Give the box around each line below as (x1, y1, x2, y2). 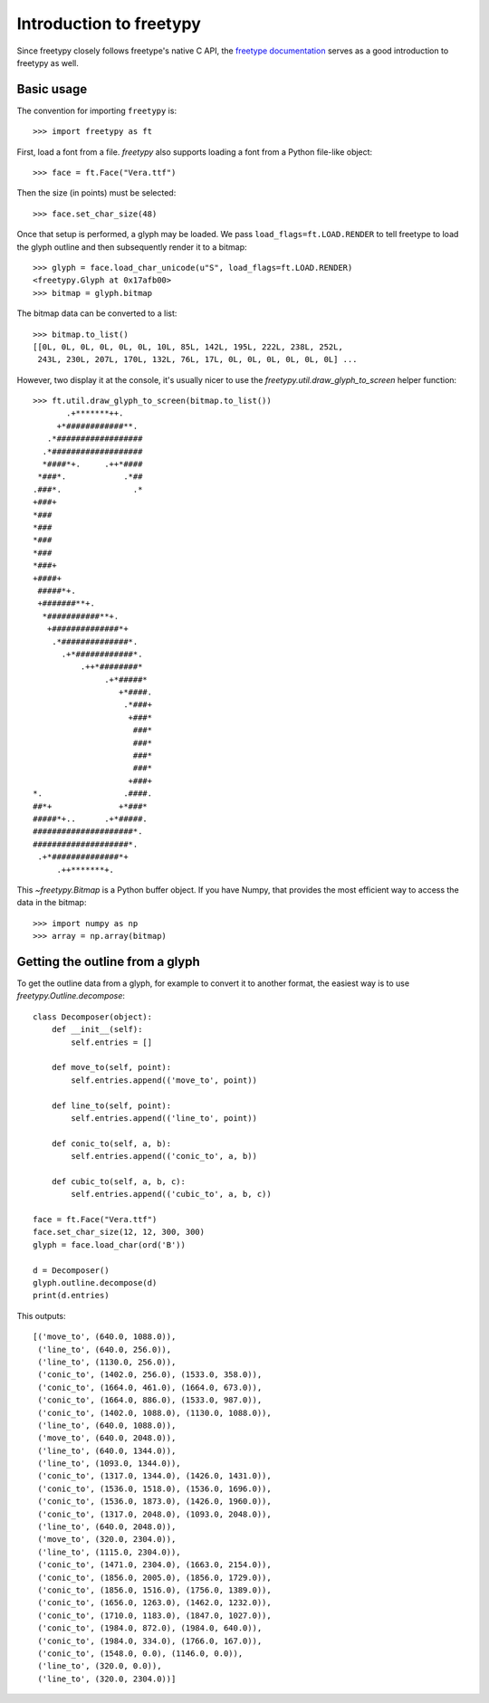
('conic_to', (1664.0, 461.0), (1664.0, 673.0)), (37, 1382, 263, 1392)
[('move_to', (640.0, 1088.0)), (33, 1332, 177, 1342)
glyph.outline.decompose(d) (33, 1277, 158, 1287)
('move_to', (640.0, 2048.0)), (37, 1433, 177, 1443)
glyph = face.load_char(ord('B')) (33, 1239, 186, 1249)
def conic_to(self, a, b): (51, 1138, 172, 1149)
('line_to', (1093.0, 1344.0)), (37, 1459, 181, 1469)
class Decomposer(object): (33, 1011, 153, 1022)
